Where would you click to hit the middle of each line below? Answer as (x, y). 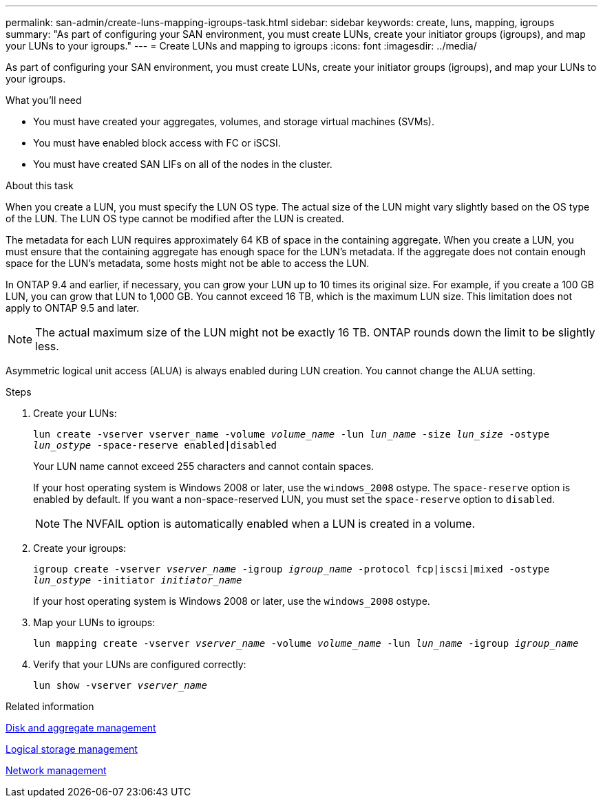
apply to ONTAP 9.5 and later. (73, 308)
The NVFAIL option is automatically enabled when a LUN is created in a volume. (269, 524)
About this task (40, 185)
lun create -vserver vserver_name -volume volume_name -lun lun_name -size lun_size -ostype (292, 434)
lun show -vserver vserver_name (120, 685)
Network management (56, 770)
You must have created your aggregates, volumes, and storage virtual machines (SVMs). (234, 121)
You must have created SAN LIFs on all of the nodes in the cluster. (183, 164)
